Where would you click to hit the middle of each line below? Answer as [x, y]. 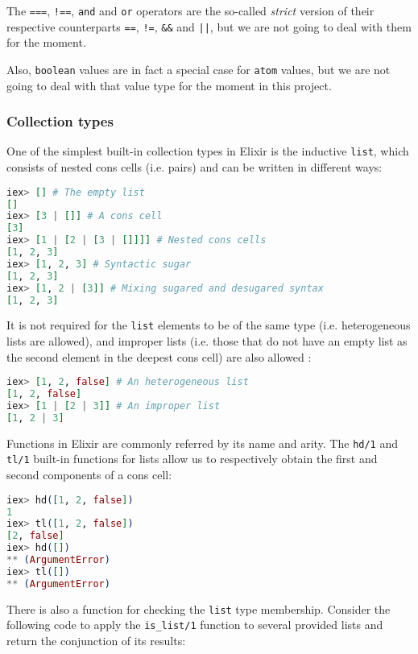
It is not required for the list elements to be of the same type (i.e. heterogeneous [209, 325]
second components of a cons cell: [89, 475]
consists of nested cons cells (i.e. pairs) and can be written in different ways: [195, 167]
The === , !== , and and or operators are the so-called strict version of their [190, 10]
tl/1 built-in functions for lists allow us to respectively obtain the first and [192, 459]
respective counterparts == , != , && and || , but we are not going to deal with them [209, 26]
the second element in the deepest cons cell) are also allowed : [159, 356]
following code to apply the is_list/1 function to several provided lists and [195, 625]
